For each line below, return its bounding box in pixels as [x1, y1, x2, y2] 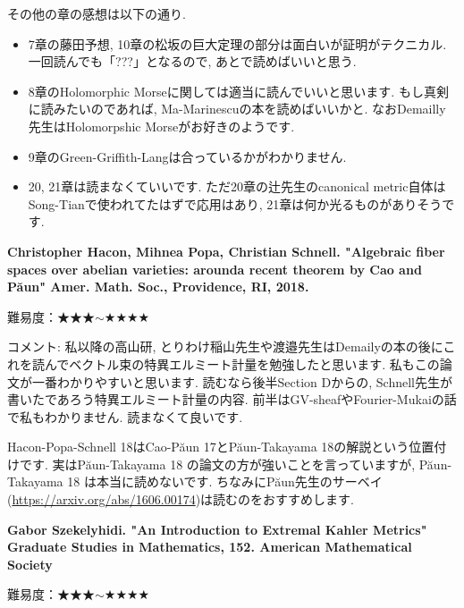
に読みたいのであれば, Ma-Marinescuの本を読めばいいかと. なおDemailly [28, 99, 446, 118]
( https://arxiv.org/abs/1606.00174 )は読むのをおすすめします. [7, 490, 355, 509]
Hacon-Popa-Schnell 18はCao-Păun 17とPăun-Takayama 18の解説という [7, 437, 409, 456]
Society [7, 554, 53, 573]
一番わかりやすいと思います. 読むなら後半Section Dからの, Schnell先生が [31, 372, 452, 391]
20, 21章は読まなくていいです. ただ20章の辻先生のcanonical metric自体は [28, 177, 446, 196]
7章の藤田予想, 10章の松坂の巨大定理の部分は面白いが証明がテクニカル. [28, 34, 447, 53]
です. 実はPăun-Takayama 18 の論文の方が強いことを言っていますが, [19, 454, 416, 473]
